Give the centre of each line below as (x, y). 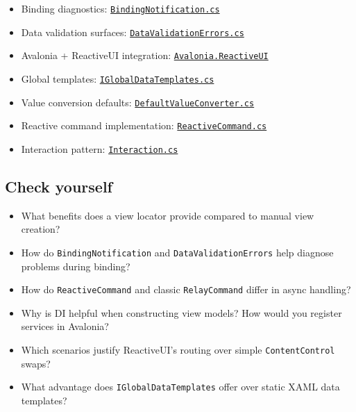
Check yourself (59, 186)
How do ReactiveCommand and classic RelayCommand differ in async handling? (186, 289)
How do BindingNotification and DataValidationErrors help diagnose (177, 252)
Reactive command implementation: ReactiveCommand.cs (144, 125)
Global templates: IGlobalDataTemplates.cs (118, 78)
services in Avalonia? (65, 326)
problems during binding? (76, 266)
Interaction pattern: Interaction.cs (100, 148)
